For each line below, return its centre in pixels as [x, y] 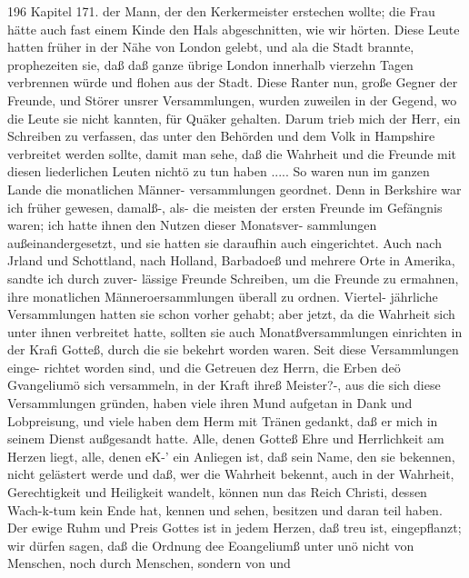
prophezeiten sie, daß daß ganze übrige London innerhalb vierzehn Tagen [210, 64]
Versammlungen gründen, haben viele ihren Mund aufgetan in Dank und [210, 403]
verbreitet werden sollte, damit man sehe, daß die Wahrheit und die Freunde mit [232, 153]
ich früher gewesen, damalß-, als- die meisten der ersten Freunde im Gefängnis [225, 207]
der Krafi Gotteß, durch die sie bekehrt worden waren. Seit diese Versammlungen [233, 349]
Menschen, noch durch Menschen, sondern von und [149, 563]
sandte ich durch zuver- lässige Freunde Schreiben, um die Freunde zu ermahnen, [233, 278]
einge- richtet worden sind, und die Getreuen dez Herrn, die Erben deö [204, 367]
